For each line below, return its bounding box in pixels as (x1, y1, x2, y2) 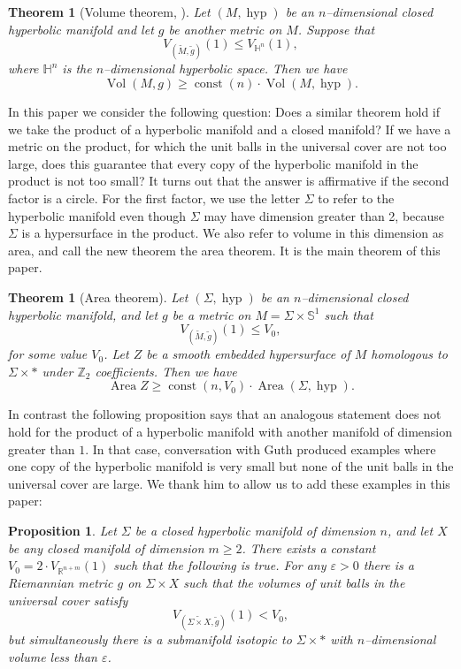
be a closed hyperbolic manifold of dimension (134, 521, 376, 540)
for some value (8, 345, 88, 363)
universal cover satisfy (8, 590, 128, 609)
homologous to (371, 345, 448, 363)
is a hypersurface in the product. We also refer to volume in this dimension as (21, 224, 444, 242)
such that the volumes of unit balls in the (183, 573, 405, 591)
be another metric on (168, 19, 282, 38)
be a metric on (172, 305, 251, 323)
